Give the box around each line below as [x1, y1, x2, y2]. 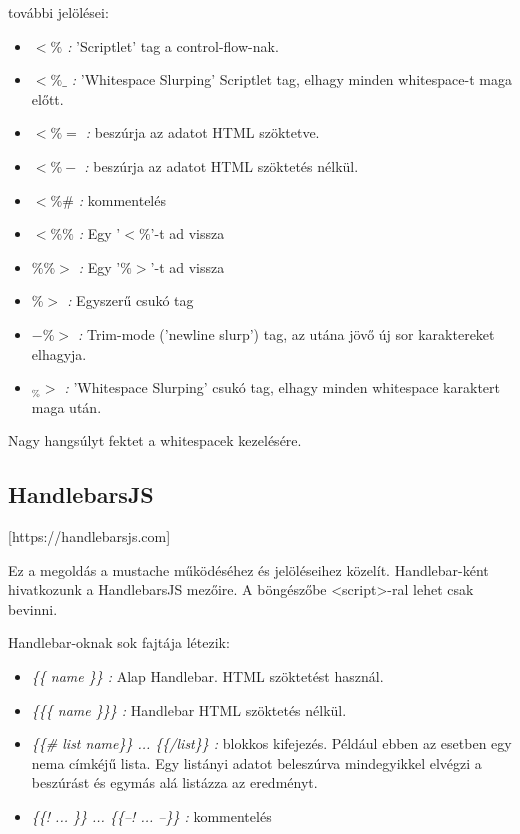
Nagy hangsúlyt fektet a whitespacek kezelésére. [8, 430, 302, 451]
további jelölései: [8, 2, 109, 22]
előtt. [31, 88, 64, 109]
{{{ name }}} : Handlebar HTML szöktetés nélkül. [31, 699, 347, 720]
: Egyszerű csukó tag [67, 290, 194, 311]
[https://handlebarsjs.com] [8, 526, 171, 547]
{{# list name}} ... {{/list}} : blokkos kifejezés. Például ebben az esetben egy [31, 733, 512, 754]
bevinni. [8, 598, 58, 619]
